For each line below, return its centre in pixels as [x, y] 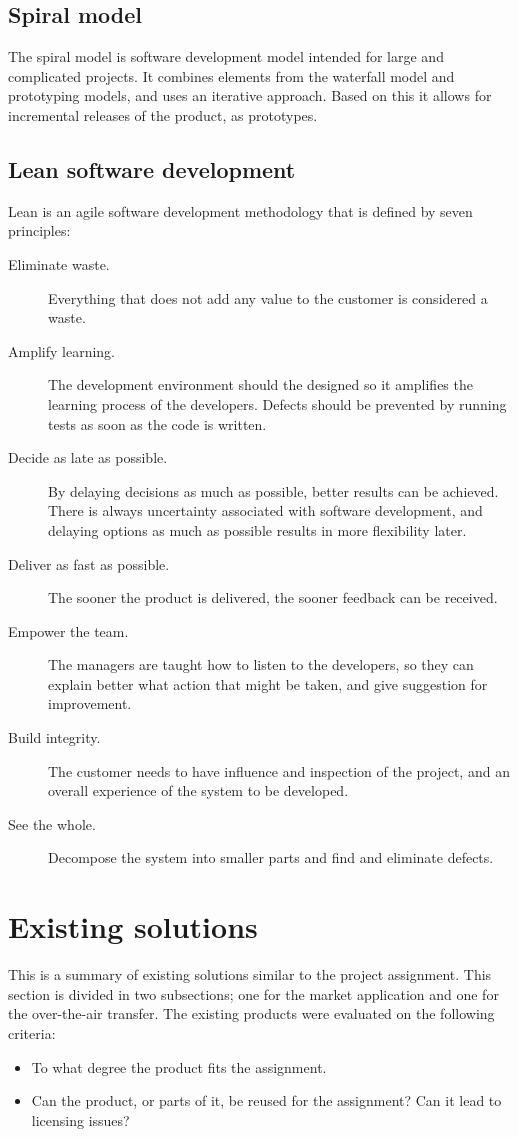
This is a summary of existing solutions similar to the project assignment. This [250, 974]
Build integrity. [54, 737]
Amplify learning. [62, 350]
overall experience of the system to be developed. [198, 790]
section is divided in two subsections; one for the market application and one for [253, 993]
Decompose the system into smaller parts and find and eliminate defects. [271, 857]
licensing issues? [80, 1119]
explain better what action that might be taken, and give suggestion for [268, 683]
